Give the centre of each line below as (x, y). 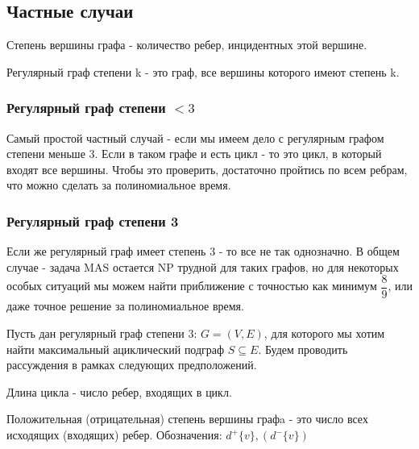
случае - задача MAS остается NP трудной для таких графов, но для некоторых (203, 266)
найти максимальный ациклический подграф (116, 349)
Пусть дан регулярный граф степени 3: (102, 333)
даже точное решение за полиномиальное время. (125, 306)
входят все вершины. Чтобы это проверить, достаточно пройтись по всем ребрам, (207, 169)
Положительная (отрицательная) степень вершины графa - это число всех (187, 419)
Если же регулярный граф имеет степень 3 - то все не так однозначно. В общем (203, 251)
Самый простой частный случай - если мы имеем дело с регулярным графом (195, 137)
